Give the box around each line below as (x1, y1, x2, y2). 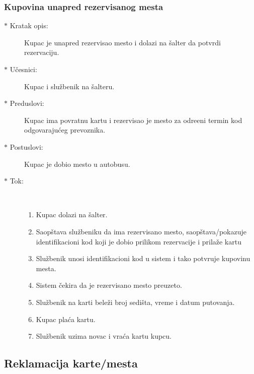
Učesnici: (10, 64, 37, 74)
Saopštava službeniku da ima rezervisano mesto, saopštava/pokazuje (36, 226, 246, 236)
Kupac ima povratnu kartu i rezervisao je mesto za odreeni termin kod (24, 114, 242, 125)
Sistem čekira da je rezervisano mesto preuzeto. (36, 280, 182, 290)
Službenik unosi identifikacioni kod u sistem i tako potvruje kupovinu (36, 253, 250, 264)
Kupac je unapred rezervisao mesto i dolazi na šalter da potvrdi (24, 37, 221, 47)
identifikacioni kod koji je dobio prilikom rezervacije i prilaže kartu (36, 236, 241, 246)
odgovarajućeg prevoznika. (24, 124, 106, 135)
